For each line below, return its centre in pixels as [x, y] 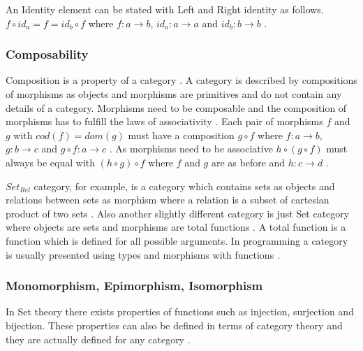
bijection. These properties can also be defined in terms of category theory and [174, 325]
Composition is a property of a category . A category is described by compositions [181, 80]
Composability [47, 54]
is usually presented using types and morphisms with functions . [143, 254]
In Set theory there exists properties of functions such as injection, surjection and [180, 311]
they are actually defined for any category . [98, 339]
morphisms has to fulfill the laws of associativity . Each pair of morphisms [164, 121]
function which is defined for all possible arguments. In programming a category [177, 240]
